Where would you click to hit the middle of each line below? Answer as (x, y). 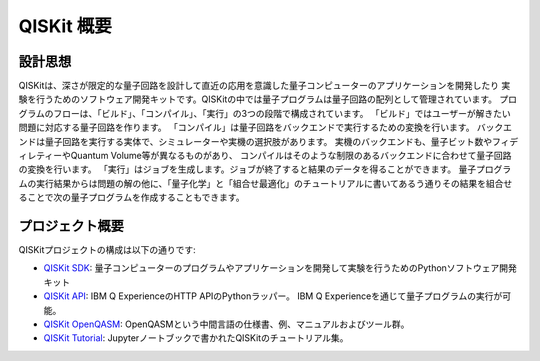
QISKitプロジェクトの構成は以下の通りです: (107, 250)
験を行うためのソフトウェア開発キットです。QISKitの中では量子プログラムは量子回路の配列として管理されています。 (257, 99)
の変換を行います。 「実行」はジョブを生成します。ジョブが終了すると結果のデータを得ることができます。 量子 (247, 169)
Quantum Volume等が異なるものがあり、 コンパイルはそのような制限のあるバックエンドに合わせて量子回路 (291, 156)
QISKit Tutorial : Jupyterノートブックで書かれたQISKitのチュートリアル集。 (196, 338)
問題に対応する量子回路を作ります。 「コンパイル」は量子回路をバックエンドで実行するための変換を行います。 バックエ (265, 127)
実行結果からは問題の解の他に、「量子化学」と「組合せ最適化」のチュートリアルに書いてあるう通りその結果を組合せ (274, 183)
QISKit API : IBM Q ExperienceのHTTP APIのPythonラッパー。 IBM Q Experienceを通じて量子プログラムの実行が (273, 296)
